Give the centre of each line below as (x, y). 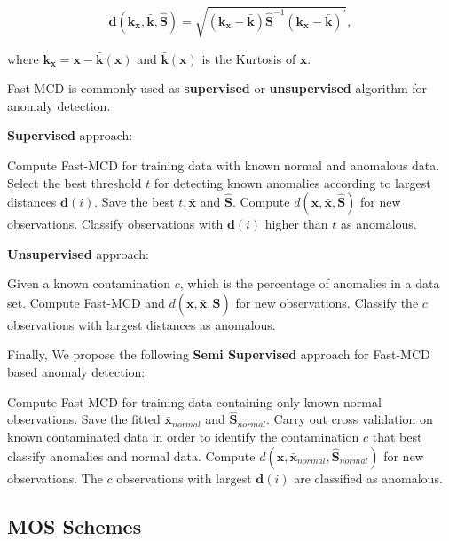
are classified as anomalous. (368, 478)
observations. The (55, 478)
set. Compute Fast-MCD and (86, 302)
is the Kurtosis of (249, 58)
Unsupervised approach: (78, 253)
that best (397, 437)
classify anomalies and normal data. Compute (131, 455)
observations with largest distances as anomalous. (142, 324)
